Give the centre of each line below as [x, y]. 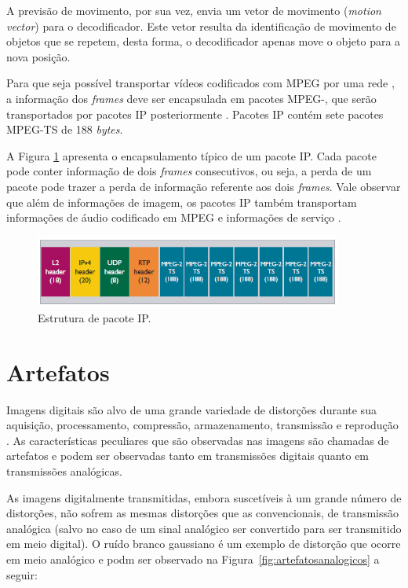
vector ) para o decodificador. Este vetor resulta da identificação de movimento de [201, 26]
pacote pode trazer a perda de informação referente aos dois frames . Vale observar [204, 186]
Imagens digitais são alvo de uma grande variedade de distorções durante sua [191, 409]
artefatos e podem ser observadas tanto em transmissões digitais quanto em [188, 456]
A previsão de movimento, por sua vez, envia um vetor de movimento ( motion [194, 10]
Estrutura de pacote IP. [95, 317]
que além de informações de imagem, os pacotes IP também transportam [182, 202]
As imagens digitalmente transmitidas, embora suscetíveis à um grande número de [204, 497]
